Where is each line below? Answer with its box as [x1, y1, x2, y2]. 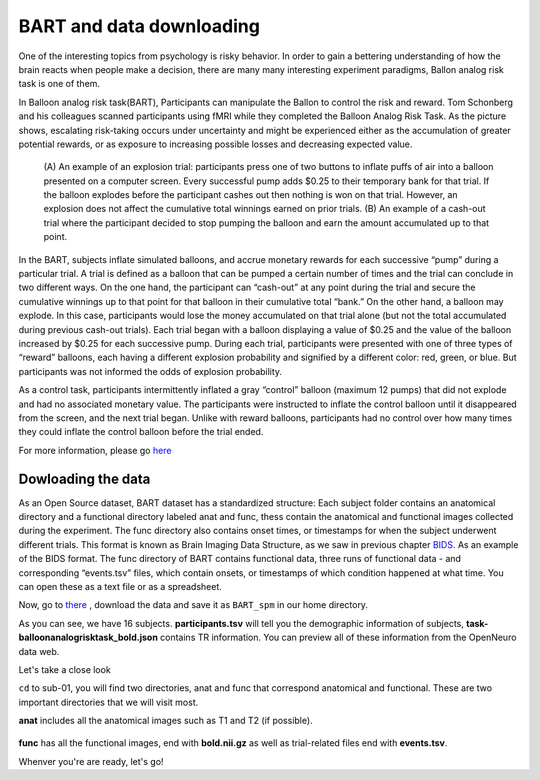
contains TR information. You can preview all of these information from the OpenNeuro [160, 631, 517, 644]
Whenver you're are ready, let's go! [18, 755, 164, 767]
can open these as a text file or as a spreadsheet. [18, 580, 222, 592]
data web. [18, 645, 60, 657]
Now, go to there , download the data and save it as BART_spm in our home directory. [18, 599, 369, 611]
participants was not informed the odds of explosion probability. [18, 365, 283, 377]
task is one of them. [18, 78, 100, 90]
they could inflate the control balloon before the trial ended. [18, 426, 264, 438]
